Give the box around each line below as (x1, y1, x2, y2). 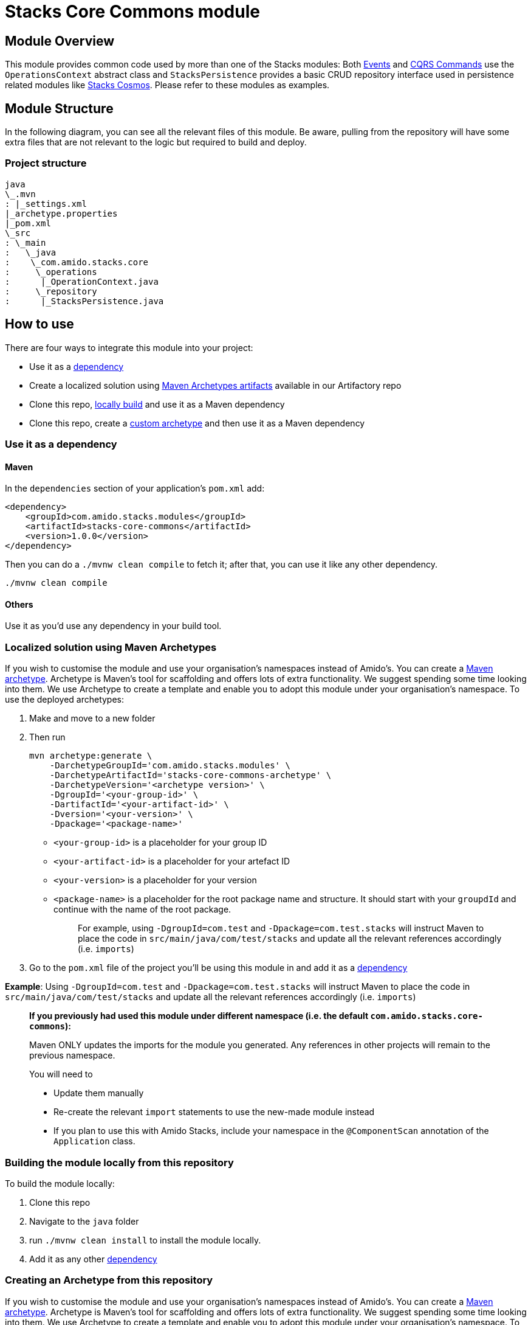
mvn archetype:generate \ (29, 751, 152, 761)
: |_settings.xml (5, 198, 87, 209)
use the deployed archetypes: (5, 694, 125, 705)
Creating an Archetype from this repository (5, 1274, 213, 1287)
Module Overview (5, 33, 115, 49)
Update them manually (53, 1088, 144, 1099)
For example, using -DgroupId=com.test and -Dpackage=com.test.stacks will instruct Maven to (78, 923, 484, 934)
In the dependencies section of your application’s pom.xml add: (5, 483, 265, 494)
